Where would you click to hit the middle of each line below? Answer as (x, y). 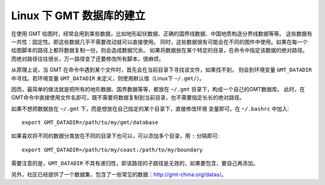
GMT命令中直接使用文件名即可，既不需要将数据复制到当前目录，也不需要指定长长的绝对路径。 (128, 98)
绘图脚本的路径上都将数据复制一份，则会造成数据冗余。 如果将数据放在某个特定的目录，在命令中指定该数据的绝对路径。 (159, 50)
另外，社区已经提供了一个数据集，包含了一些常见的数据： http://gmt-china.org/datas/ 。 (119, 174)
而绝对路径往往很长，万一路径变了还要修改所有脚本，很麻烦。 (88, 59)
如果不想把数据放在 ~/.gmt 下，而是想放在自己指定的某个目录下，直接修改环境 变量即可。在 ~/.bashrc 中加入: (150, 109)
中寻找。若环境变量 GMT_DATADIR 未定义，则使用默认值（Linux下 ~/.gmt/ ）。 (108, 78)
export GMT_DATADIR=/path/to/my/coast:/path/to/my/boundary (112, 150)
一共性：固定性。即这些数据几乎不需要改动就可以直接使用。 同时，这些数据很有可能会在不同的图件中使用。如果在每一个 (159, 41)
